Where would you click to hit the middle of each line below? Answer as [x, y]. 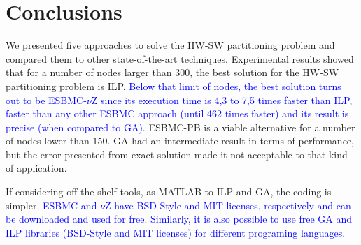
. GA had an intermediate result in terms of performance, [231, 141]
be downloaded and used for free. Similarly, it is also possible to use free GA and [179, 219]
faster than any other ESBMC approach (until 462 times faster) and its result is [177, 113]
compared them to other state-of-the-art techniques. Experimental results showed [180, 58]
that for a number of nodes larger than [89, 72]
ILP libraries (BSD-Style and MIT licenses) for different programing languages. [176, 232]
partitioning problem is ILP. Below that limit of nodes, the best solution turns [174, 86]
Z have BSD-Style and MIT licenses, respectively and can [228, 205]
